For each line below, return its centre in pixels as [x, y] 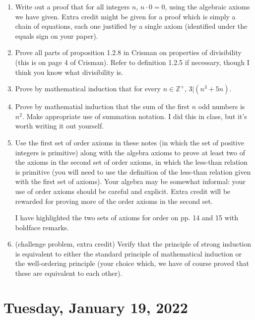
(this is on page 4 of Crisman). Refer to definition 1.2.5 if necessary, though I [132, 62]
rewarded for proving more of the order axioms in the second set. [114, 201]
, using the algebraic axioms [207, 6]
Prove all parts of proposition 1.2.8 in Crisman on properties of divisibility [128, 52]
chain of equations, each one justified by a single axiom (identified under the [131, 26]
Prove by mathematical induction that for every [88, 89]
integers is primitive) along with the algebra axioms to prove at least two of [130, 152]
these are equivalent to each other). [69, 273]
